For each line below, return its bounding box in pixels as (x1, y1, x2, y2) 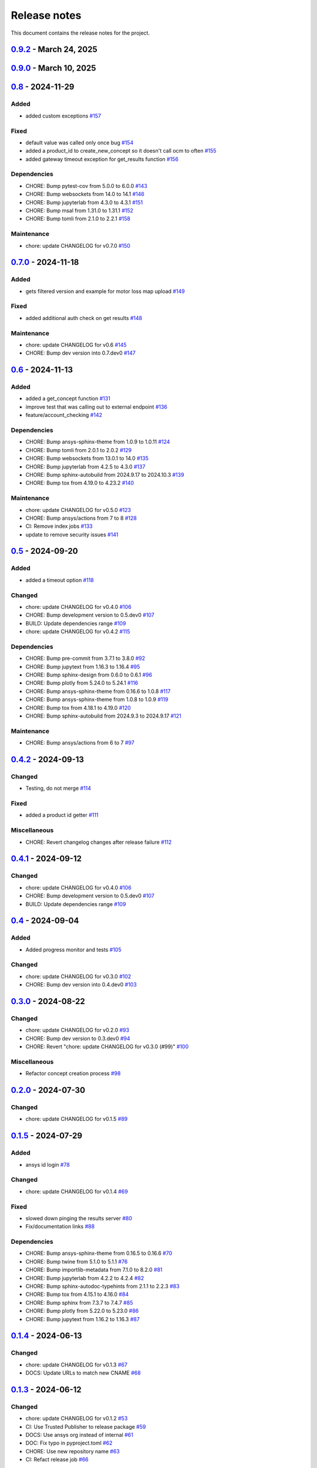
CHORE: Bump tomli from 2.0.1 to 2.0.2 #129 (25, 446, 132, 453)
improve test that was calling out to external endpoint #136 (25, 403, 167, 410)
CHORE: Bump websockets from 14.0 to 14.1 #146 (25, 191, 145, 198)
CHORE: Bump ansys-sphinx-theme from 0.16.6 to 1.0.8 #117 (25, 688, 171, 695)
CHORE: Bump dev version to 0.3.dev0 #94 (25, 1035, 130, 1042)
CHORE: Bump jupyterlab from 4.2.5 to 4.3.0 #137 (25, 463, 146, 470)
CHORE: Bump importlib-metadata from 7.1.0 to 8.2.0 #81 (25, 1266, 163, 1274)
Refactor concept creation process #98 (25, 1070, 121, 1077)
